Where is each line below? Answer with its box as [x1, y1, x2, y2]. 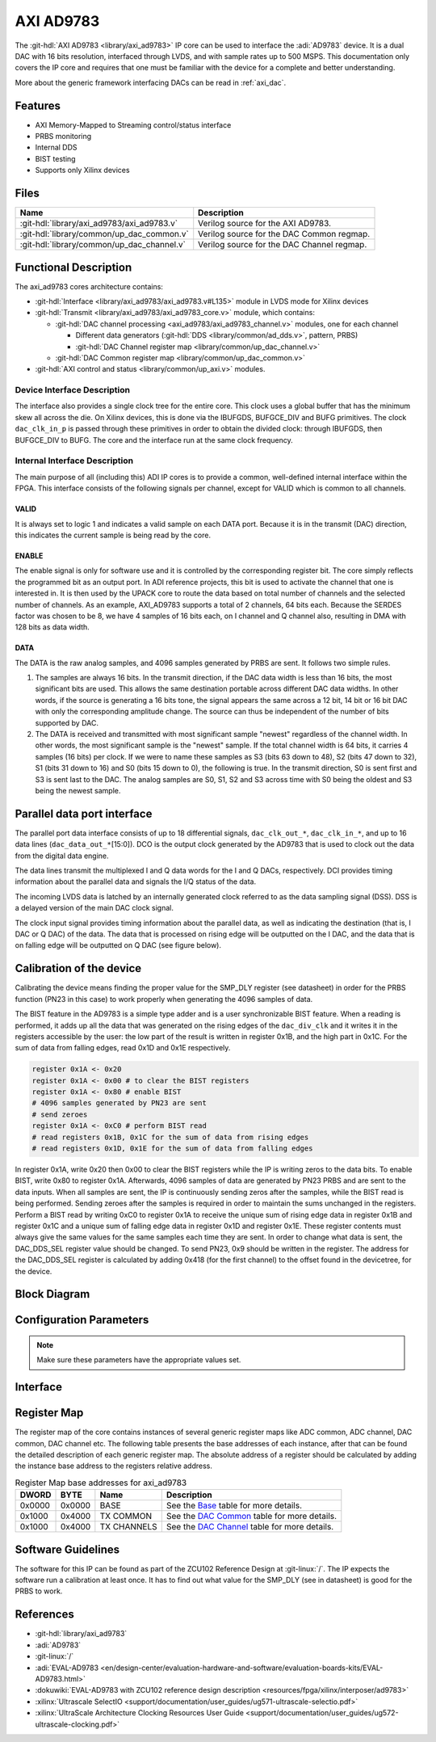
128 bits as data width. [15, 622, 90, 632]
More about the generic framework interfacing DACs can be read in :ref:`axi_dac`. [15, 78, 287, 87]
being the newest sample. [35, 786, 121, 795]
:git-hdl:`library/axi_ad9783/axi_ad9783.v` [19, 218, 178, 229]
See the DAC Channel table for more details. [166, 1521, 334, 1533]
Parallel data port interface [15, 806, 153, 820]
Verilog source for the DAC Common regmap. [198, 229, 371, 240]
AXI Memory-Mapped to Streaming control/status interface [35, 120, 232, 129]
